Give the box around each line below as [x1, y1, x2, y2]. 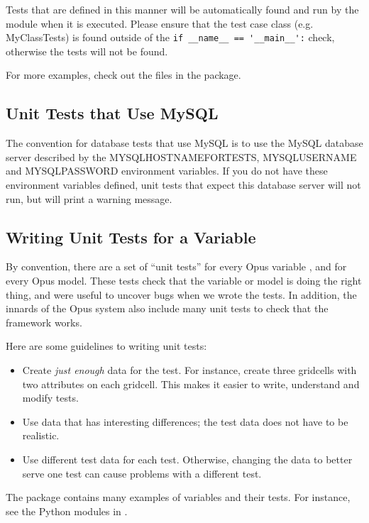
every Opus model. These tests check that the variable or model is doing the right [6, 273, 362, 287]
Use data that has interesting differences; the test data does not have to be [22, 414, 348, 429]
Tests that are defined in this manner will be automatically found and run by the [6, 2, 359, 16]
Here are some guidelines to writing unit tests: [6, 338, 207, 353]
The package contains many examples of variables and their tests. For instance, [6, 490, 351, 505]
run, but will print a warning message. [6, 191, 172, 206]
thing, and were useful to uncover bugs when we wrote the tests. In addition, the [6, 287, 357, 302]
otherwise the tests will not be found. [6, 43, 168, 58]
